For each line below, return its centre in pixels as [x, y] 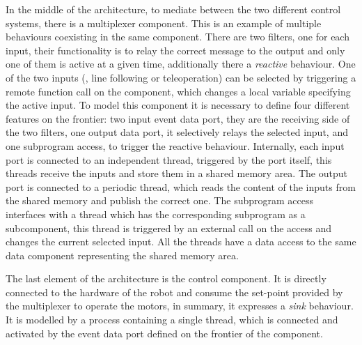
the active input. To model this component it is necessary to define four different [178, 105]
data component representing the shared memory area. [122, 255]
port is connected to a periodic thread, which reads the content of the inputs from [181, 186]
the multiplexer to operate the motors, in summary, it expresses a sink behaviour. [180, 306]
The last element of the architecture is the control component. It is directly [166, 278]
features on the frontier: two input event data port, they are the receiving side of [178, 118]
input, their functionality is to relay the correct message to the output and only [175, 50]
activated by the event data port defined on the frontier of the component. [164, 333]
